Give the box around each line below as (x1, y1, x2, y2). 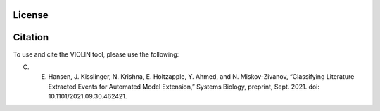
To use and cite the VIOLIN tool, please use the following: (13, 50, 179, 59)
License (13, 9, 49, 21)
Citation (13, 31, 49, 43)
